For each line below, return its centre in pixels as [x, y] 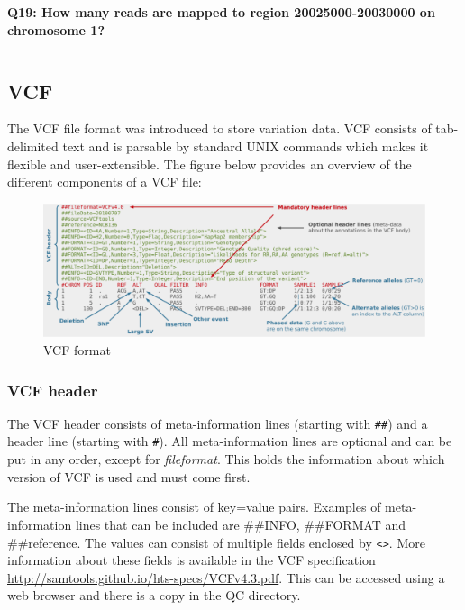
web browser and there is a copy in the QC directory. [154, 595]
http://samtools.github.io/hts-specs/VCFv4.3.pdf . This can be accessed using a [226, 577]
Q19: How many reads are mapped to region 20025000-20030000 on [221, 12]
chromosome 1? [56, 29]
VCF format [77, 350]
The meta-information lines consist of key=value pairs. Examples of [194, 507]
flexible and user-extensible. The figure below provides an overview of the [210, 164]
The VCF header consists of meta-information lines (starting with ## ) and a [218, 423]
